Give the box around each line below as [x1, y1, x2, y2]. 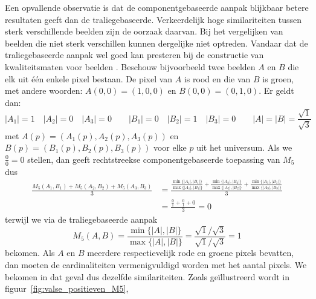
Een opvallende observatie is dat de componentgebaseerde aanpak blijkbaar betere [5, 1, 309, 13]
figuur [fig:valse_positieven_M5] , [5, 282, 129, 295]
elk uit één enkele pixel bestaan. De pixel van [5, 72, 173, 85]
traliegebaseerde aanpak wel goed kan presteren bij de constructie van [5, 48, 264, 61]
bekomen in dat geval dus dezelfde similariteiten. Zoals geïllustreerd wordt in [5, 270, 290, 283]
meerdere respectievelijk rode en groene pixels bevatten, [87, 246, 294, 259]
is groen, [262, 72, 294, 85]
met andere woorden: [5, 84, 83, 97]
